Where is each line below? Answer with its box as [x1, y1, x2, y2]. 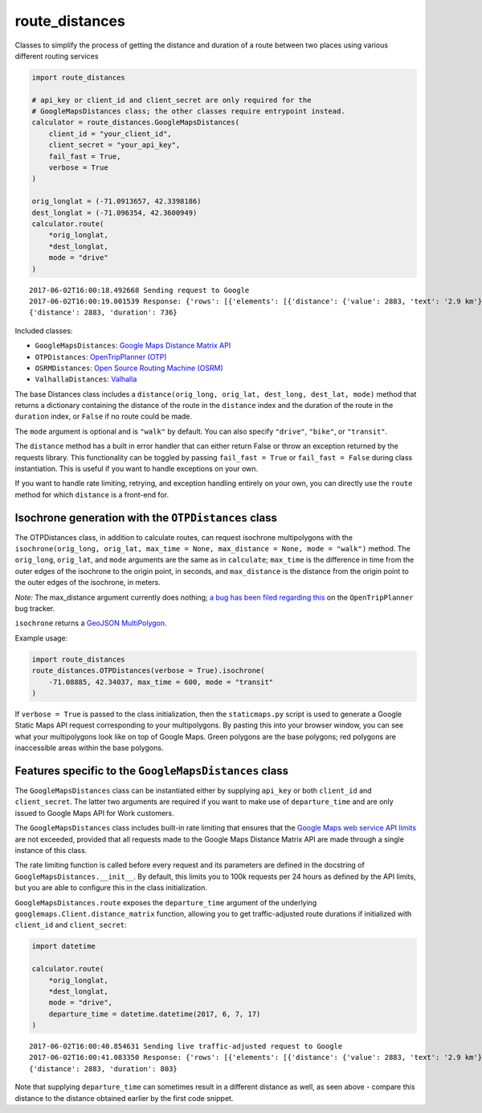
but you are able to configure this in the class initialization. [14, 883, 208, 892]
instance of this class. [14, 846, 88, 855]
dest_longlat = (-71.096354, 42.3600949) [31, 208, 198, 217]
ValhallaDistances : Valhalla [35, 374, 137, 384]
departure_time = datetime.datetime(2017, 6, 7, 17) [48, 1009, 261, 1018]
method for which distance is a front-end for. [14, 489, 169, 499]
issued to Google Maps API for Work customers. [14, 808, 174, 818]
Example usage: [14, 633, 68, 643]
